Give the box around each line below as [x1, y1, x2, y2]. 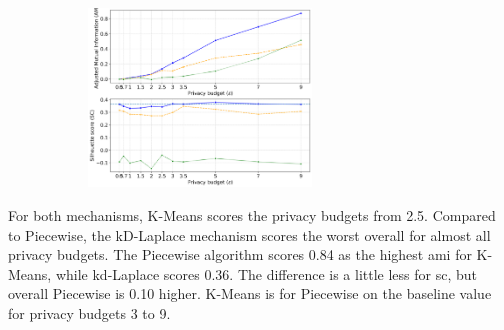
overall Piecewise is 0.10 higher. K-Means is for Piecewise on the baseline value [8, 283, 492, 304]
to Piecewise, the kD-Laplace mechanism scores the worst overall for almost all [8, 224, 491, 245]
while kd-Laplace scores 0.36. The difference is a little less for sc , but [55, 263, 478, 284]
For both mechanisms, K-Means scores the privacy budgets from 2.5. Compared [8, 205, 496, 226]
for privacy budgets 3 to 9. [8, 303, 171, 323]
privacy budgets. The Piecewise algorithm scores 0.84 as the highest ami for [8, 244, 472, 265]
